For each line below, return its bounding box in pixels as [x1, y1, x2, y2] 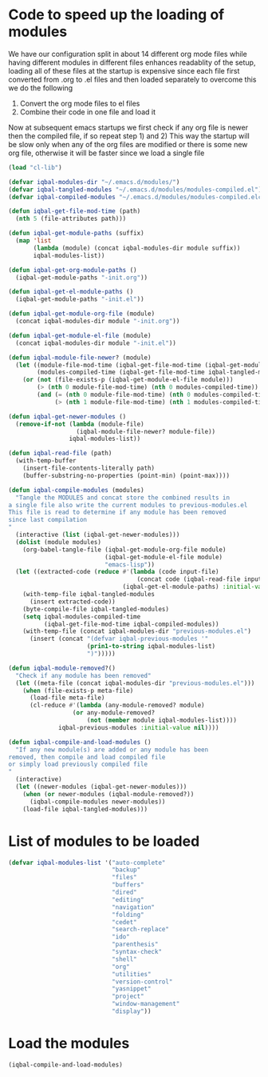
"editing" [111, 895, 145, 903]
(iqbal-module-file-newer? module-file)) [76, 427, 216, 435]
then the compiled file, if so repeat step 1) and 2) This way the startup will [8, 130, 250, 141]
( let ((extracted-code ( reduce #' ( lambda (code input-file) [15, 568, 219, 576]
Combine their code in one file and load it [19, 106, 156, 117]
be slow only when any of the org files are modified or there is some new [8, 139, 248, 149]
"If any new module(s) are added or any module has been [15, 746, 209, 754]
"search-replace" [111, 926, 170, 934]
